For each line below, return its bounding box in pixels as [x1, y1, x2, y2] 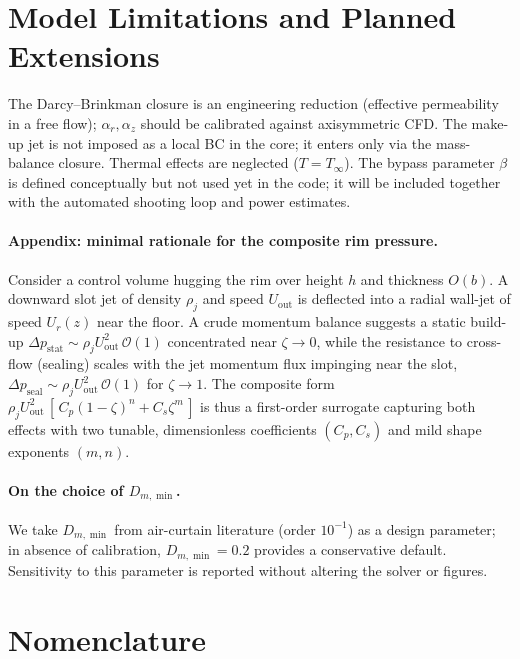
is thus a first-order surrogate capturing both [200, 395, 476, 416]
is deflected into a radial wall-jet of [297, 288, 511, 309]
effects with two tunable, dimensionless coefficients [8, 418, 317, 439]
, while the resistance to [316, 330, 463, 351]
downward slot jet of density [8, 288, 182, 309]
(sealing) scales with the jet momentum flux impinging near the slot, [37, 353, 458, 374]
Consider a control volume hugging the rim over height [8, 268, 344, 289]
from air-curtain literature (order [114, 518, 316, 539]
